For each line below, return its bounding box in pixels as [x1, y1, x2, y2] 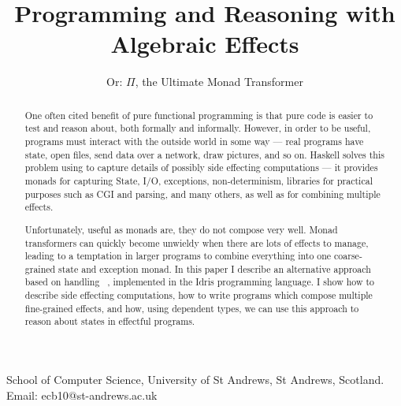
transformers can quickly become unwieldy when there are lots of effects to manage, [24, 236, 369, 249]
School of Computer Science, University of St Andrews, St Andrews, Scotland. [6, 371, 384, 388]
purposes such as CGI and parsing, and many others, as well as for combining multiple [24, 187, 381, 200]
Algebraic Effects [110, 28, 299, 60]
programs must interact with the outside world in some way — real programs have [24, 135, 364, 148]
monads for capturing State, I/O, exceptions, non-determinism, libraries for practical [24, 173, 373, 187]
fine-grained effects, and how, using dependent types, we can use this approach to [24, 301, 359, 315]
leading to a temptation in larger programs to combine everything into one [24, 249, 332, 263]
